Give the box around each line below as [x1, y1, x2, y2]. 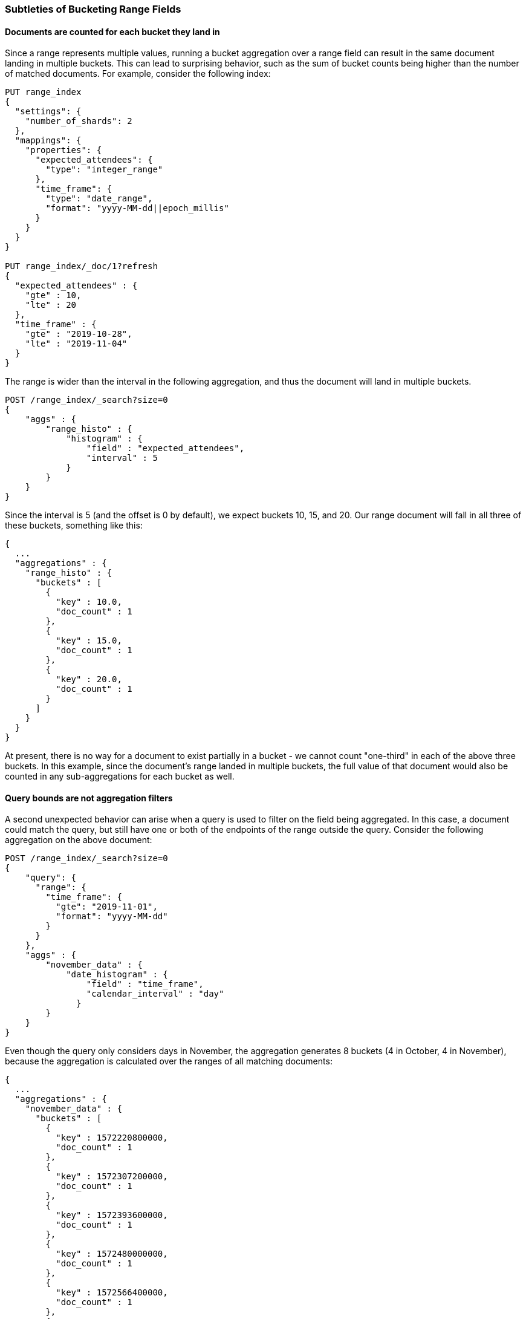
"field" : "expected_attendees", [86, 443, 245, 454]
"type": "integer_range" [45, 164, 163, 175]
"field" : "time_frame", [86, 979, 204, 989]
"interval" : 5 [86, 453, 158, 463]
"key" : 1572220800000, [56, 1133, 168, 1143]
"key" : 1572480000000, [56, 1249, 168, 1259]
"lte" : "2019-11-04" [25, 339, 128, 349]
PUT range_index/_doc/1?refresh [5, 261, 158, 272]
